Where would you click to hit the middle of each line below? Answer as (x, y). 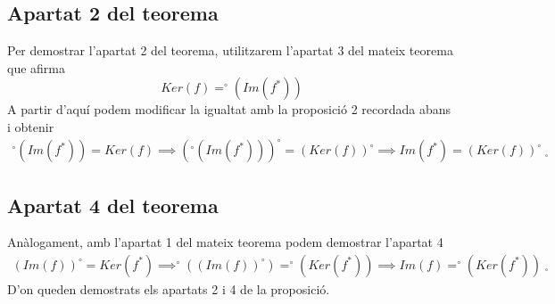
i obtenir (31, 126)
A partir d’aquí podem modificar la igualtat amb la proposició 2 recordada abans (229, 109)
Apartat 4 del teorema (113, 205)
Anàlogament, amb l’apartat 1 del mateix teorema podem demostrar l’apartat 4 (225, 242)
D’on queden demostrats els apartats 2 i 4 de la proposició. (169, 288)
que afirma (36, 67)
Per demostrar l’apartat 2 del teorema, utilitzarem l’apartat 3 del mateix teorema (230, 50)
